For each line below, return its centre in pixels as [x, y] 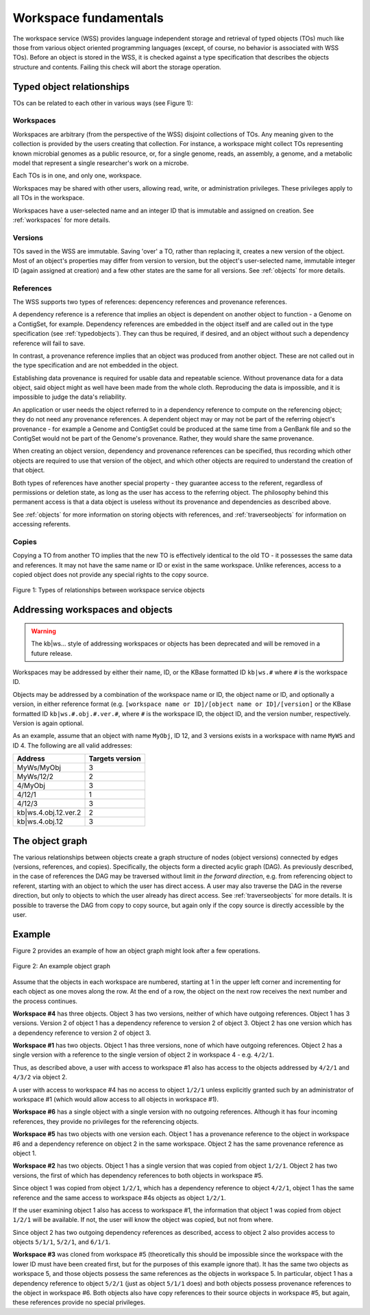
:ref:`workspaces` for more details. [62, 220]
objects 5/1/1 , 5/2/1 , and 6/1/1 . [62, 1242]
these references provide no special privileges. [79, 1303]
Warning [44, 631]
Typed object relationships [71, 87]
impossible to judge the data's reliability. [70, 397]
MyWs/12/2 [35, 776]
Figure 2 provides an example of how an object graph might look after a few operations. [136, 950]
